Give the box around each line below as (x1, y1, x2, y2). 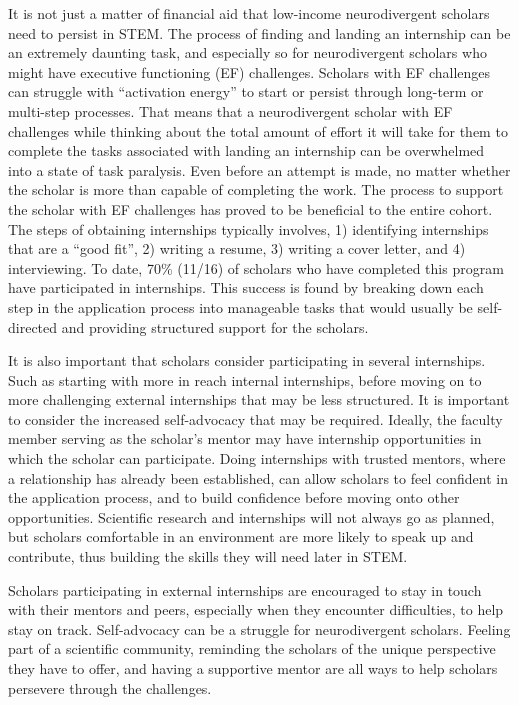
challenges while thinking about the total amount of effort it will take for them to (8, 120, 508, 141)
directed (8, 316, 58, 337)
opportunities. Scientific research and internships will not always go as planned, (8, 506, 495, 527)
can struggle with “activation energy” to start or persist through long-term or (8, 81, 484, 102)
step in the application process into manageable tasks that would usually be (8, 296, 473, 317)
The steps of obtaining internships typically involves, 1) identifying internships (8, 218, 489, 239)
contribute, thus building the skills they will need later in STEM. (8, 546, 408, 567)
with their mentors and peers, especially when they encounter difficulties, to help (8, 599, 504, 620)
